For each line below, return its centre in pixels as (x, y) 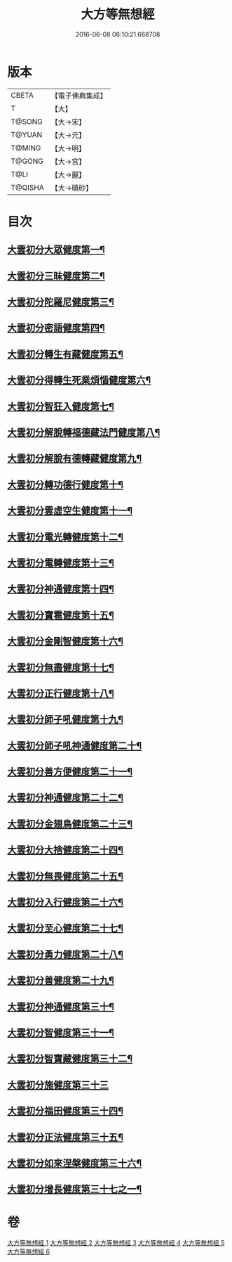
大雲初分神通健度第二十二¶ (66, 798)
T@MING (26, 148)
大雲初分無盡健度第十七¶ (61, 668)
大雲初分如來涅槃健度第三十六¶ (75, 1163)
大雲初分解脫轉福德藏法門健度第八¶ (84, 432)
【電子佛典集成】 (79, 96)
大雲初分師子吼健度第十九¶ (66, 720)
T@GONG (27, 161)
